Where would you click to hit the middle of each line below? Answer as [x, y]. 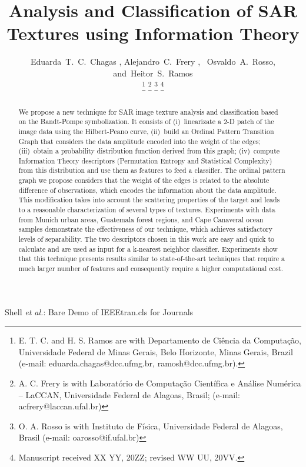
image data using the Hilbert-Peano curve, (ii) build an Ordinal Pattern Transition [146, 131]
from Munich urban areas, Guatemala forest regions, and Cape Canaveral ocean [141, 219]
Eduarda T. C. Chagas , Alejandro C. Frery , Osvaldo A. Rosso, [153, 61]
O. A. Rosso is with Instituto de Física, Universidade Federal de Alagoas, [151, 426]
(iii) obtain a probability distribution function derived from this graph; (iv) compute [149, 151]
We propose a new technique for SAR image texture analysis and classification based [148, 111]
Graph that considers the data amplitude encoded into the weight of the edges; [139, 141]
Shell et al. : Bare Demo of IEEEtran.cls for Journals [99, 311]
